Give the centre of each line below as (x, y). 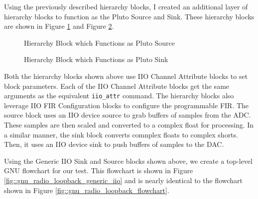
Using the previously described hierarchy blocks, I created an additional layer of (126, 6)
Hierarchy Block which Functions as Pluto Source (100, 42)
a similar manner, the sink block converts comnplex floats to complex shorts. (121, 134)
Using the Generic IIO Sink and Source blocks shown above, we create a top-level (128, 161)
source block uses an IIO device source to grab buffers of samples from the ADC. (128, 115)
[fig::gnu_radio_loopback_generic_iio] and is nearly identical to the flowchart (124, 180)
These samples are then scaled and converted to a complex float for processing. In (129, 125)
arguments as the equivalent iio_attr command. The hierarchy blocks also (119, 96)
